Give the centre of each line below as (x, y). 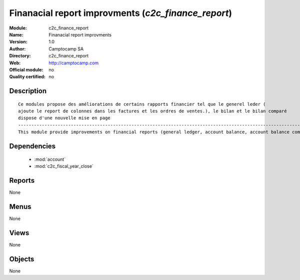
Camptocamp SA (66, 49)
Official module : (26, 69)
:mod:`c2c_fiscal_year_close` (64, 166)
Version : (18, 42)
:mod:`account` (50, 159)
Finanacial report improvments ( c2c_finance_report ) (121, 13)
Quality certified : (27, 77)
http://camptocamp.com (74, 63)
